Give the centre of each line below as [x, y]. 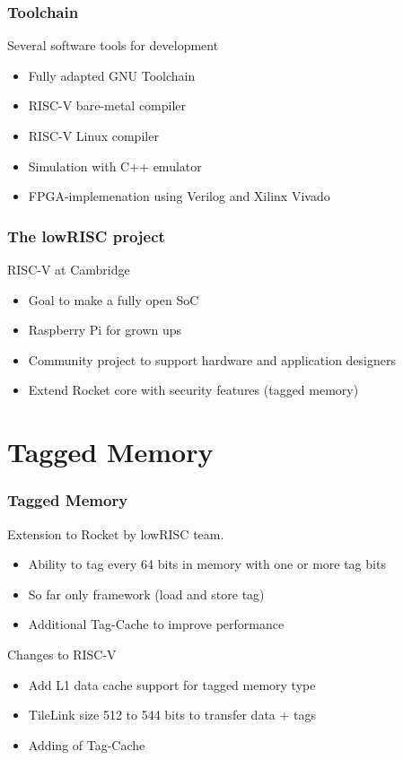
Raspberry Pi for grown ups [105, 330]
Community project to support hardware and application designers [212, 359]
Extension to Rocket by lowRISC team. [116, 533]
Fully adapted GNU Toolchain [112, 75]
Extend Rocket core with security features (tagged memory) [193, 390]
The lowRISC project [86, 236]
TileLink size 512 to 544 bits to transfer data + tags [172, 715]
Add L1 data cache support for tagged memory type [172, 684]
